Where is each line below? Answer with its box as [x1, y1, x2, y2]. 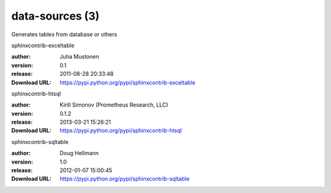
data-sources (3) [11, 9, 100, 23]
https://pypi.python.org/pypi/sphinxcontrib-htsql [59, 127, 182, 134]
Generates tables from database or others [11, 31, 118, 38]
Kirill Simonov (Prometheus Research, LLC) [59, 101, 169, 108]
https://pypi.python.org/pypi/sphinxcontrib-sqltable [59, 175, 190, 183]
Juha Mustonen [59, 53, 99, 61]
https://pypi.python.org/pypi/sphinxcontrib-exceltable [59, 78, 196, 86]
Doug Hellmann [59, 149, 99, 157]
